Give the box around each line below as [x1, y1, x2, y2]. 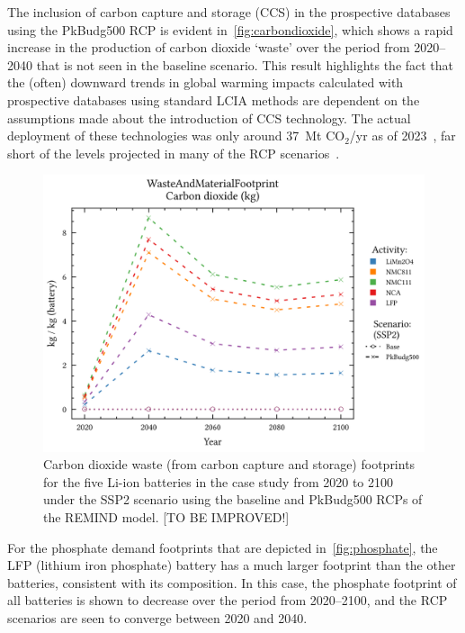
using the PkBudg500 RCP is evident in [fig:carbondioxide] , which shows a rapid [7, 20, 453, 39]
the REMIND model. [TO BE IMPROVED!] [43, 507, 290, 526]
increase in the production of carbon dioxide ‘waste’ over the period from [7, 38, 410, 57]
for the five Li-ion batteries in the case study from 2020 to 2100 [43, 472, 394, 491]
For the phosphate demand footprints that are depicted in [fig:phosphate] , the [7, 538, 438, 556]
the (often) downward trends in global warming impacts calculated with [7, 73, 404, 92]
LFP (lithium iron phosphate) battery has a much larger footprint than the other [7, 556, 456, 574]
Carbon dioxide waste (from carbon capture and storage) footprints [43, 455, 416, 474]
